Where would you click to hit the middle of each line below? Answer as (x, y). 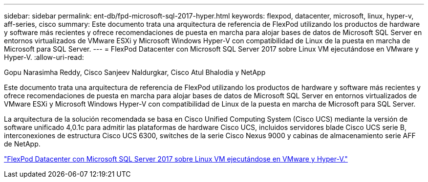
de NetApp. (22, 144)
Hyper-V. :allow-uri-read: (44, 57)
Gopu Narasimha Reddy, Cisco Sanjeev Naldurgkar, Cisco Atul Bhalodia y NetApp (135, 72)
